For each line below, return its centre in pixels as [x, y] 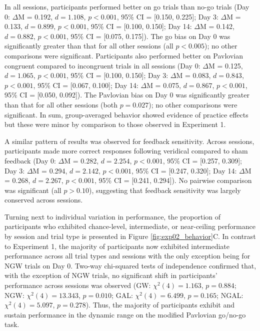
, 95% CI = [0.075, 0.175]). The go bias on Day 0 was [148, 36]
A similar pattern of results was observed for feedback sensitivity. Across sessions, [129, 141]
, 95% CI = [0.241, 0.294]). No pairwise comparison [173, 180]
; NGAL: [230, 295]
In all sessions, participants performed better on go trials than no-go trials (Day [127, 6]
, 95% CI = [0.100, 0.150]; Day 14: [139, 26]
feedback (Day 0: [30, 160]
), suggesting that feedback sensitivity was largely [165, 190]
